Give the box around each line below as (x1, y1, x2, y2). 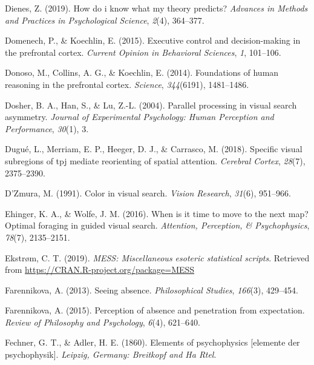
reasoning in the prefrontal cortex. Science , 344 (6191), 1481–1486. (5, 78, 249, 90)
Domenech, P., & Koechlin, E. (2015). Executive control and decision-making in (5, 34, 301, 47)
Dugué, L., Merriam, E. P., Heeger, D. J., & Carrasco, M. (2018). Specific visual (5, 142, 303, 155)
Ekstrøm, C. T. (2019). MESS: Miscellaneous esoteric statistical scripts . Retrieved (5, 251, 310, 264)
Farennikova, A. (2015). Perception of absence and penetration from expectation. (5, 304, 305, 316)
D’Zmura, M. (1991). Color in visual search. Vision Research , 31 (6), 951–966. (5, 187, 291, 199)
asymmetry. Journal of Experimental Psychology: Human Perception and (5, 110, 274, 123)
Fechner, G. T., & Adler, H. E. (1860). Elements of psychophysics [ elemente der (5, 336, 300, 349)
